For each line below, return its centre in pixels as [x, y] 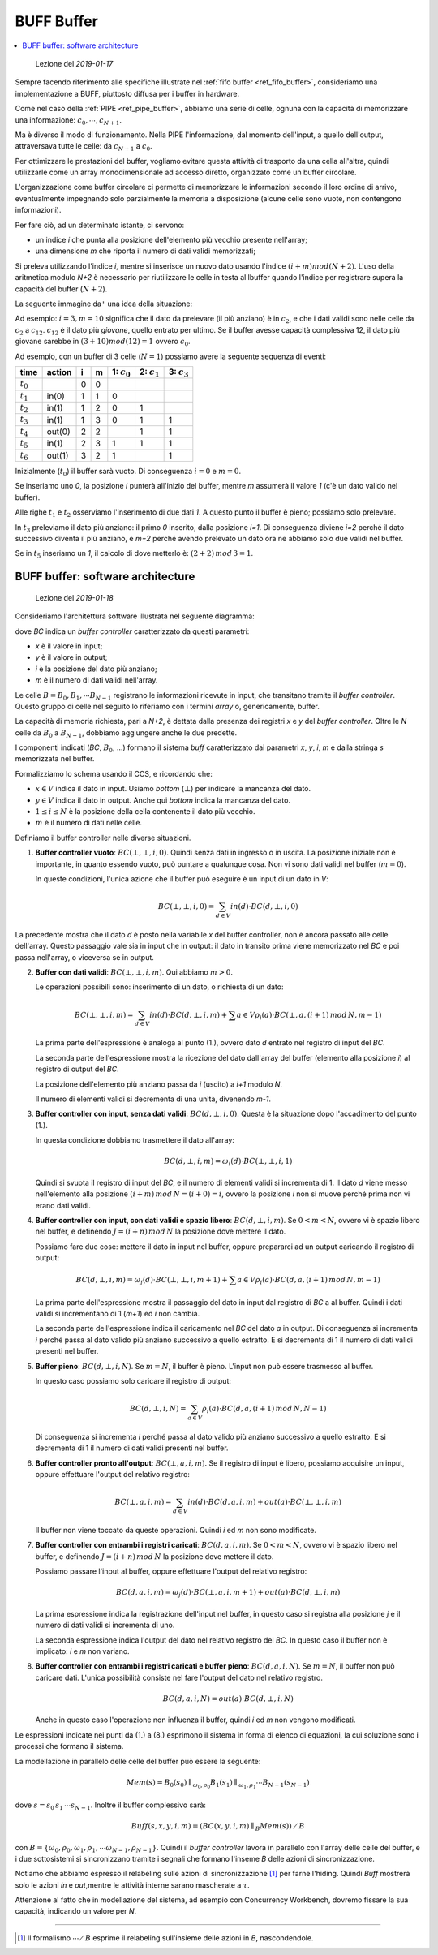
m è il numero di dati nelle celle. [88, 823]
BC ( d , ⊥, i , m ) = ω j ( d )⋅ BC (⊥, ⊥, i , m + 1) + [152, 1281]
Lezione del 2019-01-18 [74, 597]
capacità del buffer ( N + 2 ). [61, 289]
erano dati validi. [63, 1205]
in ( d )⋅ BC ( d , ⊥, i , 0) [264, 906]
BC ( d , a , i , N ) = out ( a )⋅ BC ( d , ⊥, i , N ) [228, 1699]
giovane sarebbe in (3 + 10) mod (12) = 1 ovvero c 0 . [103, 342]
